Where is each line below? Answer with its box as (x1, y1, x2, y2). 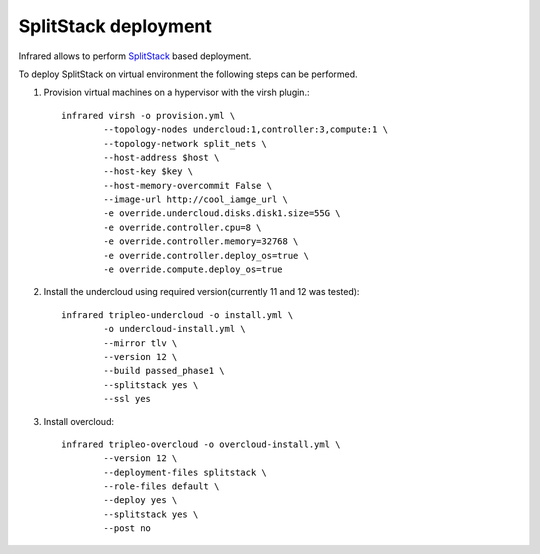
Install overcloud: (43, 415, 115, 427)
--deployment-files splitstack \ (103, 466, 267, 478)
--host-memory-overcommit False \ (103, 180, 273, 191)
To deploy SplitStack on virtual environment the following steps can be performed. (18, 68, 359, 80)
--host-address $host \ (103, 151, 220, 163)
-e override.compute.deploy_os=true (103, 264, 284, 275)
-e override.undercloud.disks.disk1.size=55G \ (103, 208, 341, 219)
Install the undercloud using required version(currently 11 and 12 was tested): (43, 286, 360, 298)
